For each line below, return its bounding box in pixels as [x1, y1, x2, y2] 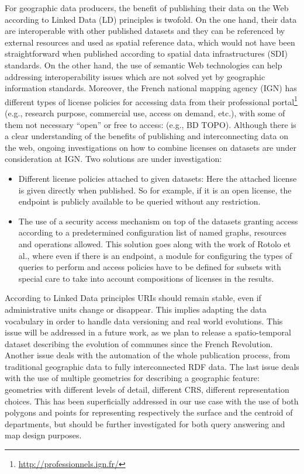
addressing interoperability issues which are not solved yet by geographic [5, 70, 265, 82]
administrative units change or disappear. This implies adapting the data [5, 303, 267, 315]
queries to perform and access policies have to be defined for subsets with [18, 261, 281, 273]
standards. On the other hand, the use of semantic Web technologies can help [5, 58, 282, 71]
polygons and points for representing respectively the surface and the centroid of [5, 406, 293, 418]
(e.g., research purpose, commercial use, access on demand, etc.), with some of [5, 107, 285, 119]
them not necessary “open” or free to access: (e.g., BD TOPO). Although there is [5, 118, 296, 130]
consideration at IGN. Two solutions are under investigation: [5, 153, 222, 165]
